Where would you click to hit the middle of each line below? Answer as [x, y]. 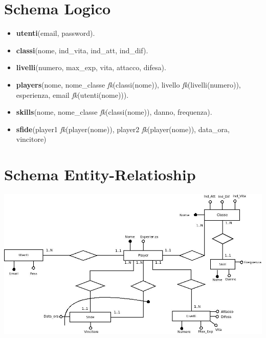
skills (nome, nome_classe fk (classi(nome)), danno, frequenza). [114, 112]
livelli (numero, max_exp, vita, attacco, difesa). [91, 67]
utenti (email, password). [56, 33]
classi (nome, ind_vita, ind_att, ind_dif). [82, 50]
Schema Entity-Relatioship [100, 174]
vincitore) [31, 139]
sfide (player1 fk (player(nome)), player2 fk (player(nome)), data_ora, [123, 129]
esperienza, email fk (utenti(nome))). [72, 94]
